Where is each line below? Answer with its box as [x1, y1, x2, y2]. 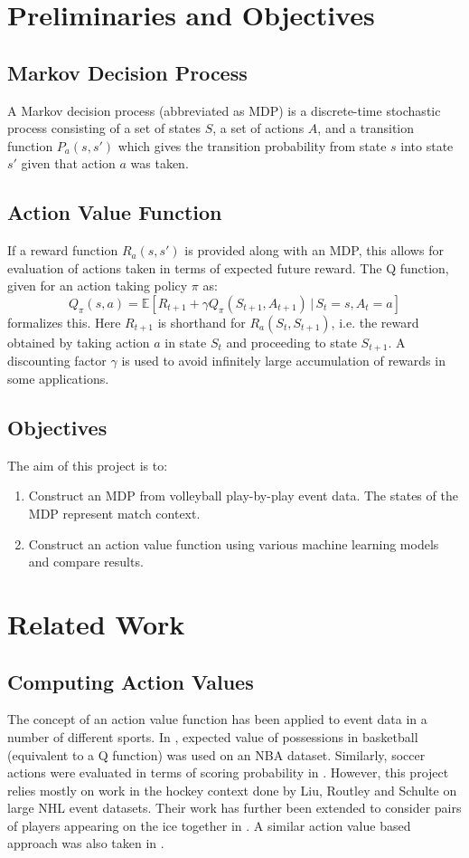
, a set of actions [212, 119, 305, 138]
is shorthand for [157, 312, 246, 331]
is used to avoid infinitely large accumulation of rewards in [121, 351, 446, 370]
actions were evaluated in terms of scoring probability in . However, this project [7, 763, 449, 782]
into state [400, 136, 454, 155]
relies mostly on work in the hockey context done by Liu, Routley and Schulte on [7, 780, 457, 799]
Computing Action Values [7, 667, 254, 695]
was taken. [130, 154, 189, 173]
